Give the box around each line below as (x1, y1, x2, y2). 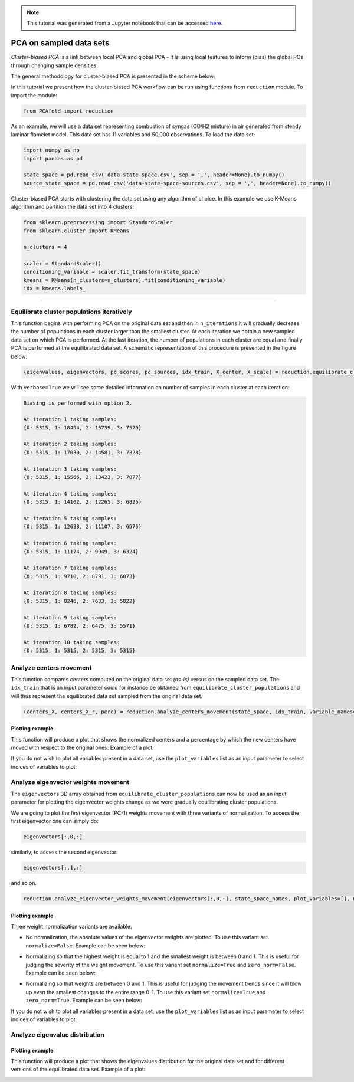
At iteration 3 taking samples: (23, 465, 117, 472)
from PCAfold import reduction (23, 107, 114, 114)
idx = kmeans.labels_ (23, 285, 86, 292)
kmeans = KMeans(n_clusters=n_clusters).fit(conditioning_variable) (23, 277, 226, 283)
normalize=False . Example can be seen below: (25, 942, 146, 949)
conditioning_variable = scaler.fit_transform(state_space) (23, 268, 201, 276)
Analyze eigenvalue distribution (11, 1030, 104, 1038)
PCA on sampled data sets (11, 38, 110, 48)
